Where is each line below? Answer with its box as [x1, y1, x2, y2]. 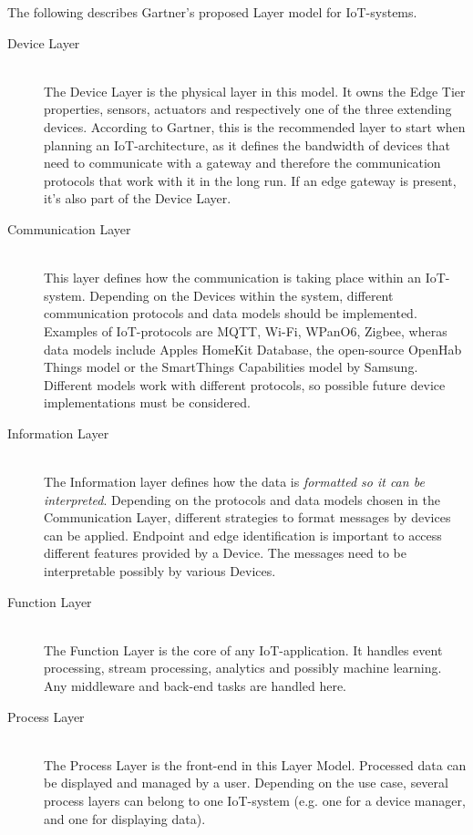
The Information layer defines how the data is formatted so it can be [44, 472, 425, 491]
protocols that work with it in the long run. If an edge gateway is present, [44, 170, 457, 190]
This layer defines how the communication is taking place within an [44, 268, 422, 287]
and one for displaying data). [44, 809, 206, 828]
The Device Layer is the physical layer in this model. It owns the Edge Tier [44, 81, 466, 100]
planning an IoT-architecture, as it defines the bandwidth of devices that [44, 135, 450, 154]
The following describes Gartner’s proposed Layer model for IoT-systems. [7, 3, 417, 21]
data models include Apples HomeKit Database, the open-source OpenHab [44, 339, 462, 358]
